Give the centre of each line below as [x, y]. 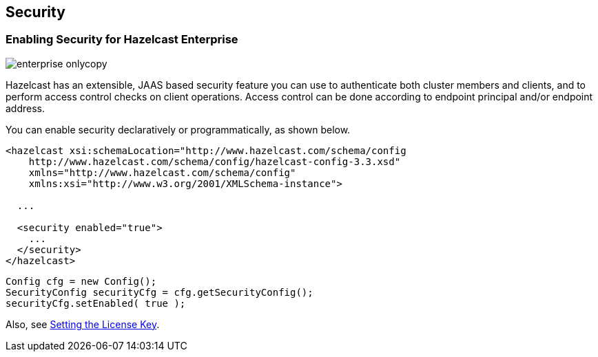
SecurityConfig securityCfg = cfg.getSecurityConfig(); [159, 292]
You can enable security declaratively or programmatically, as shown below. [178, 129]
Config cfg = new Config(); [81, 281]
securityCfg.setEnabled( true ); [96, 303]
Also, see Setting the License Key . [83, 324]
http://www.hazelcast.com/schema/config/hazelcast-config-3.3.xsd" [215, 161]
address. [25, 108]
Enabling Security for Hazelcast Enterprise [122, 40]
